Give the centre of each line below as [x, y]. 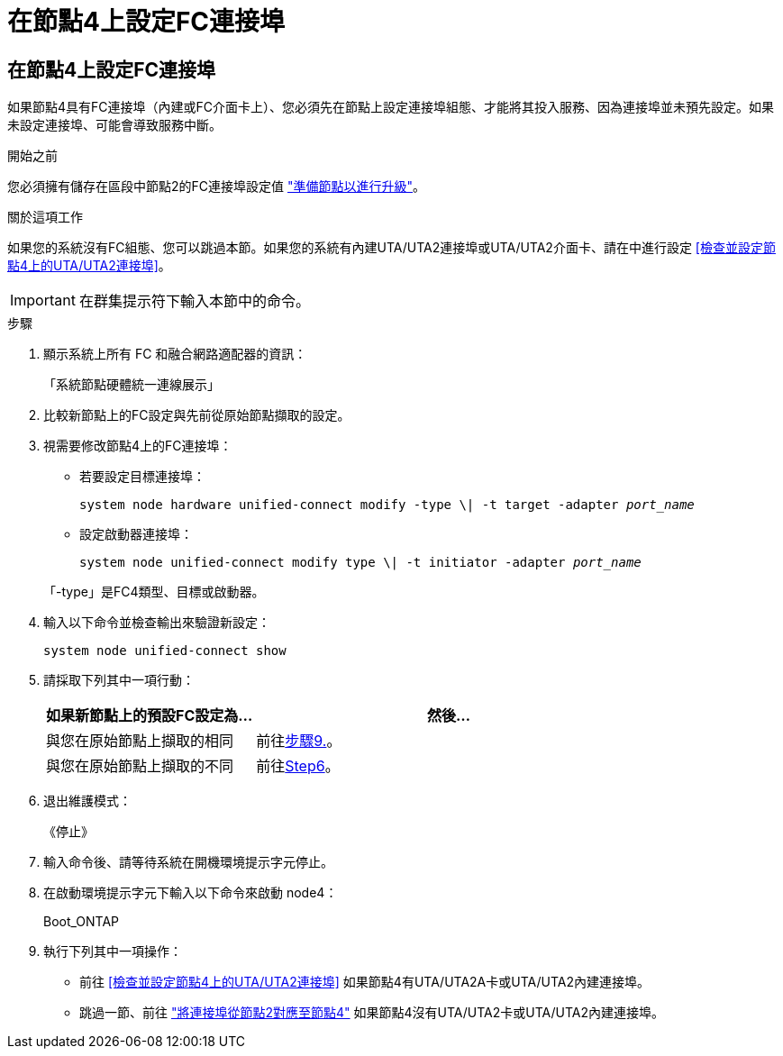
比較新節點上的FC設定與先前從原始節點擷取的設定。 [197, 415]
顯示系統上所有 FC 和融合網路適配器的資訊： [175, 354]
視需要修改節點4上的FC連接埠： [138, 446]
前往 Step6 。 [298, 766]
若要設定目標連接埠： [142, 477]
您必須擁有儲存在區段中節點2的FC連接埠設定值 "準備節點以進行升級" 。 [217, 187]
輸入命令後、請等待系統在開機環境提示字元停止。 [188, 862]
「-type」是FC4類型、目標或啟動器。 [154, 592]
